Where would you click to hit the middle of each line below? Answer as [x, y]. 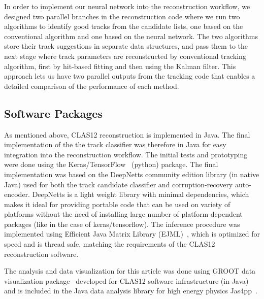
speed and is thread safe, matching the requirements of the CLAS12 [110, 244]
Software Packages [53, 113]
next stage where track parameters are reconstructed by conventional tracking [125, 56]
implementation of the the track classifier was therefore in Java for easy [115, 144]
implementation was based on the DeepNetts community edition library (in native [132, 174]
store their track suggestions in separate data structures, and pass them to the [126, 46]
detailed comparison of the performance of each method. [92, 86]
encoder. [17, 194]
